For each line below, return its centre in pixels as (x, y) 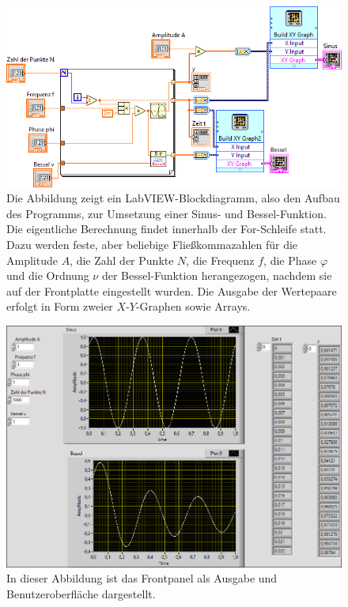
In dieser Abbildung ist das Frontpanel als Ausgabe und (142, 578)
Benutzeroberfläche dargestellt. (81, 594)
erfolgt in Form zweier (60, 306)
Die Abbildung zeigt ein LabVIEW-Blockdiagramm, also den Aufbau (173, 198)
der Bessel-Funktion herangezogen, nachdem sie (217, 275)
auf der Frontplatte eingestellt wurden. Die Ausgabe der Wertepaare (172, 290)
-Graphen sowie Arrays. (193, 306)
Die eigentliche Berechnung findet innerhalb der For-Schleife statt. (166, 229)
